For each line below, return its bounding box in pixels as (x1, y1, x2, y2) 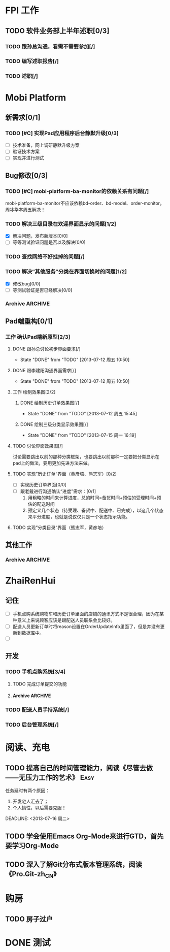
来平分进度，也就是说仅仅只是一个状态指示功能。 (27, 513, 130, 519)
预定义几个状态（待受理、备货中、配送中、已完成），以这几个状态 (27, 507, 164, 513)
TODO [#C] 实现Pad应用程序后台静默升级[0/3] (5, 129, 119, 137)
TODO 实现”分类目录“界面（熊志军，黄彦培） (12, 524, 107, 531)
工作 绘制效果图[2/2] (12, 389, 56, 395)
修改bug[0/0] (12, 280, 41, 287)
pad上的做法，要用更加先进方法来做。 (12, 460, 92, 466)
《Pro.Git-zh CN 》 (5, 870, 57, 880)
